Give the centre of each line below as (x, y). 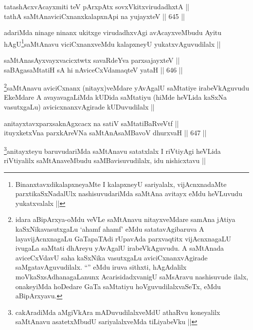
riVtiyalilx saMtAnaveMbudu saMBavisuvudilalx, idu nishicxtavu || (105, 160)
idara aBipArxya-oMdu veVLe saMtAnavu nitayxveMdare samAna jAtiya (125, 219)
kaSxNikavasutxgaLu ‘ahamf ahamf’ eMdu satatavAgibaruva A (110, 229)
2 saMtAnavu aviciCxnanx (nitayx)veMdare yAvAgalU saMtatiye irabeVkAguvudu (126, 87)
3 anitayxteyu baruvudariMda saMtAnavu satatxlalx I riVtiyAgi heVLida (112, 150)
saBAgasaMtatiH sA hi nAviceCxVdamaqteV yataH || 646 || (93, 69)
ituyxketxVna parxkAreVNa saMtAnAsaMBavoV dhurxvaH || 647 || (105, 133)
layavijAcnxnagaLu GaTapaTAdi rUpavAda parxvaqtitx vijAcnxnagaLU (123, 238)
